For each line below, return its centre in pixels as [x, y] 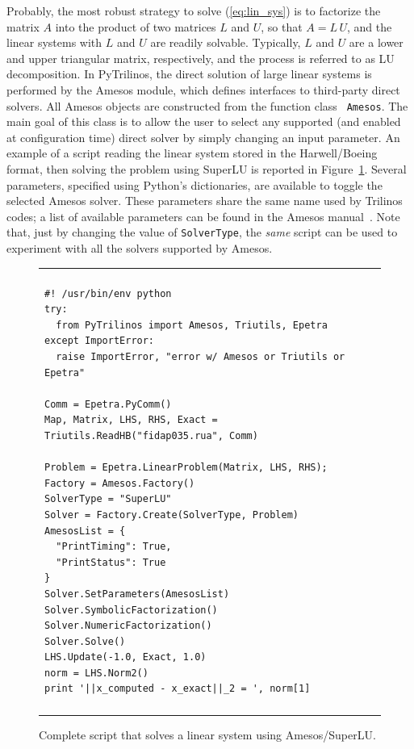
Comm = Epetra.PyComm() [108, 404]
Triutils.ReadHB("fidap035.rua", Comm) [151, 435]
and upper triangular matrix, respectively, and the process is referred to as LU [201, 58]
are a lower [376, 42]
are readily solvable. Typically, [226, 42]
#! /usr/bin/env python [108, 293]
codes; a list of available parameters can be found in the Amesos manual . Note [203, 216]
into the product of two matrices [136, 26]
